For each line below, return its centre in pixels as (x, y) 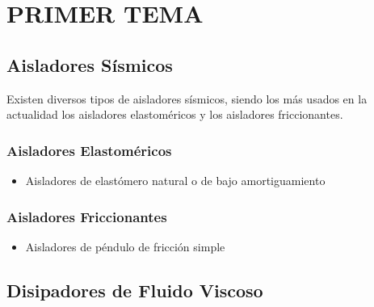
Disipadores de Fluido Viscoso (135, 290)
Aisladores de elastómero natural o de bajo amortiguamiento (175, 180)
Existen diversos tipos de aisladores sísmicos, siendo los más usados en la (187, 98)
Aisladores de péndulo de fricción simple (125, 246)
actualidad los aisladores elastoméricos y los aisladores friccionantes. (175, 114)
